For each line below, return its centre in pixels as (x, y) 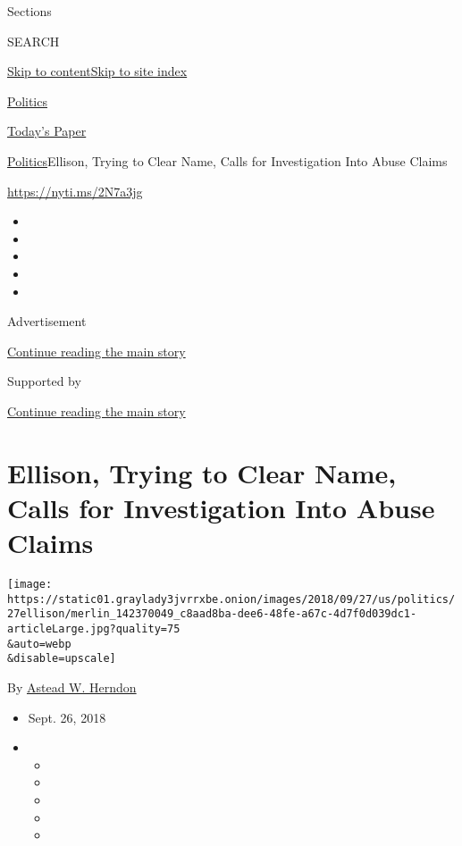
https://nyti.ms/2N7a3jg (75, 191)
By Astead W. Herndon (72, 687)
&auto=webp (39, 644)
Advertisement (47, 321)
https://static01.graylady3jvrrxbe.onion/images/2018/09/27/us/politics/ (231, 599)
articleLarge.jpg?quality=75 (94, 628)
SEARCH (34, 41)
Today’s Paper (47, 131)
